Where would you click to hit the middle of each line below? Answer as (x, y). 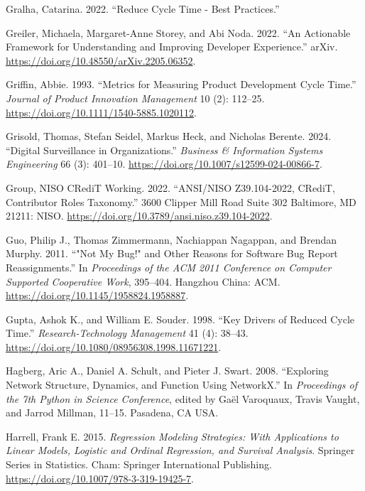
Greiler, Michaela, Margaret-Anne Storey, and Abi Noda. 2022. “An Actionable (178, 32)
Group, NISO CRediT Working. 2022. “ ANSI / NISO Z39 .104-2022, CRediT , (170, 187)
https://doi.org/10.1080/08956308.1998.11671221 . (114, 346)
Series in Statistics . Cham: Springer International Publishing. (139, 464)
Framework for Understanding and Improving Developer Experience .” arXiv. (172, 47)
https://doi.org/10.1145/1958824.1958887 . (97, 295)
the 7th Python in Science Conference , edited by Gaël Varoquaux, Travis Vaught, (183, 398)
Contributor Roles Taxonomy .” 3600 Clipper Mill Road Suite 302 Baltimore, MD (181, 201)
